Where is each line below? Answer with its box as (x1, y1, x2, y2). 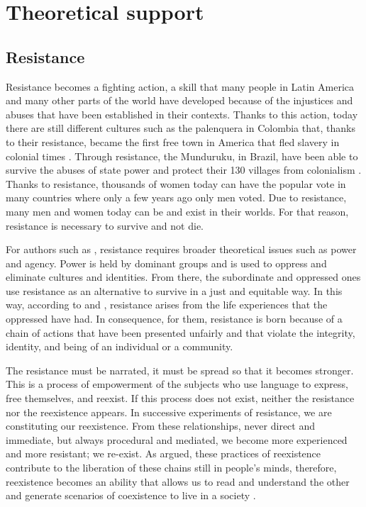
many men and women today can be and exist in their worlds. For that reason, (6, 204, 349, 218)
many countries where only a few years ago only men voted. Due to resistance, (6, 190, 347, 205)
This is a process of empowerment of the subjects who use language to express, (6, 377, 348, 391)
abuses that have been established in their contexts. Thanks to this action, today (6, 106, 358, 121)
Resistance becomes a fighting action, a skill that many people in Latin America (6, 79, 355, 94)
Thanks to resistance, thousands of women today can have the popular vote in (6, 176, 346, 191)
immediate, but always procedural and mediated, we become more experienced (6, 432, 348, 447)
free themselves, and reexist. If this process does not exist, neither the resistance (6, 391, 355, 406)
